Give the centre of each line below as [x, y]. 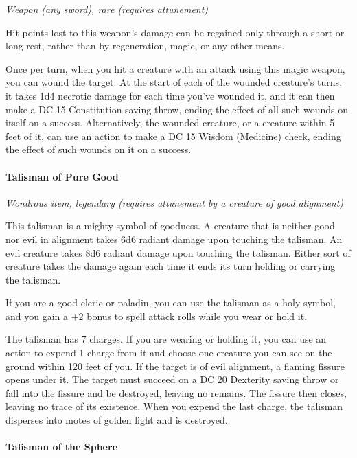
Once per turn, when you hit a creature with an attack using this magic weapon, [175, 68]
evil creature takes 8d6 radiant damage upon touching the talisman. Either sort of [178, 252]
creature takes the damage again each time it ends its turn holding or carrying [171, 266]
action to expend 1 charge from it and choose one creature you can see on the [169, 353]
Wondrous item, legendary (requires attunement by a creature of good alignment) [175, 202]
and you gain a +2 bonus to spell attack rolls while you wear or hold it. [157, 316]
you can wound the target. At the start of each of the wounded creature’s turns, [174, 82]
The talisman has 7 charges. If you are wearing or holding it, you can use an [166, 339]
